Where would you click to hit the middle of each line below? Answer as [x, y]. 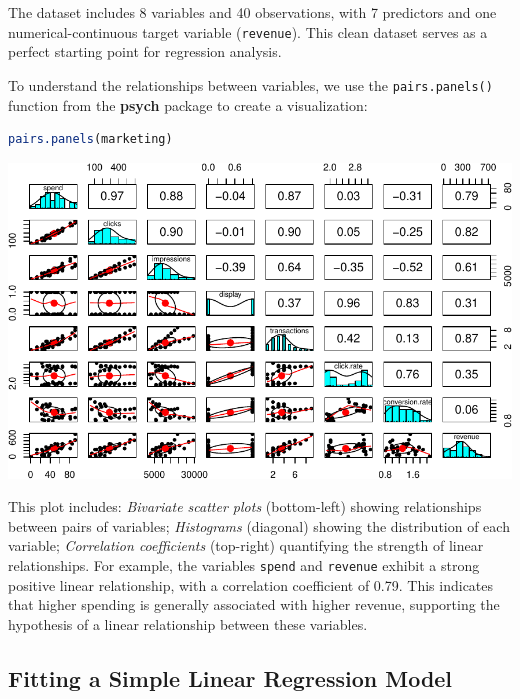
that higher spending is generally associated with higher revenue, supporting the [254, 604]
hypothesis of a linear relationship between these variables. [188, 623]
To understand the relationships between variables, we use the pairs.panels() [250, 84]
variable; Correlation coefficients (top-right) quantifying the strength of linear [246, 545]
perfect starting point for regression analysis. [145, 51]
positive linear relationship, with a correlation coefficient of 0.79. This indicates [251, 584]
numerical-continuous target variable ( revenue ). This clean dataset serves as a [248, 31]
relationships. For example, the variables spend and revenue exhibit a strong [244, 565]
